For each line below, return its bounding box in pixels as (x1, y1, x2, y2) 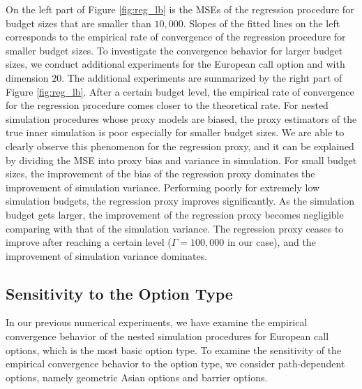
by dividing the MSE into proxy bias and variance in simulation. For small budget (6, 152, 357, 167)
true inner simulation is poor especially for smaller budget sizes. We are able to (6, 125, 345, 140)
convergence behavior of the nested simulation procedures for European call (6, 329, 329, 344)
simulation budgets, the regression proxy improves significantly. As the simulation (6, 193, 355, 208)
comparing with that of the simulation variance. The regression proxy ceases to (6, 221, 344, 235)
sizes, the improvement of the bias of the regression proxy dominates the (6, 166, 315, 181)
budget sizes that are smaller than (6, 15, 151, 30)
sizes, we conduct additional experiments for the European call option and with (6, 57, 345, 71)
